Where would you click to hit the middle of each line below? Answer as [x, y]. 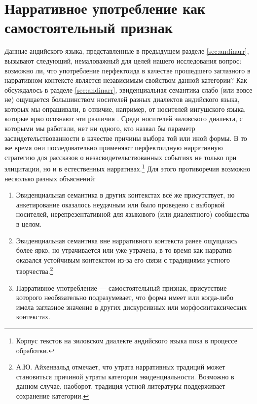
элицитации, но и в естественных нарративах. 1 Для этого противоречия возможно [128, 168]
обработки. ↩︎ [35, 350]
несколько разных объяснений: [50, 178]
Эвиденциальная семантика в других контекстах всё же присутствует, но [125, 195]
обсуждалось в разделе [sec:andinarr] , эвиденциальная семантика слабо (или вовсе [128, 89]
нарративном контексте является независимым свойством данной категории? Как [126, 80]
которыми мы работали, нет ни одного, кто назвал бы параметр [100, 128]
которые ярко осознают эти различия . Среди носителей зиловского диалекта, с [124, 118]
